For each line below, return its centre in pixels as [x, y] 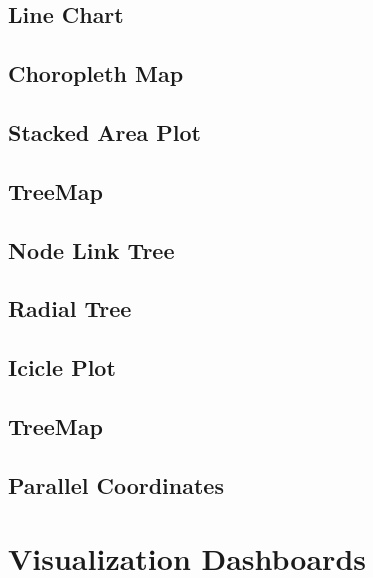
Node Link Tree [91, 249]
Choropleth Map [96, 73]
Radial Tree [70, 308]
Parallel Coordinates [116, 484]
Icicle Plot [62, 367]
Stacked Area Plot [104, 131]
